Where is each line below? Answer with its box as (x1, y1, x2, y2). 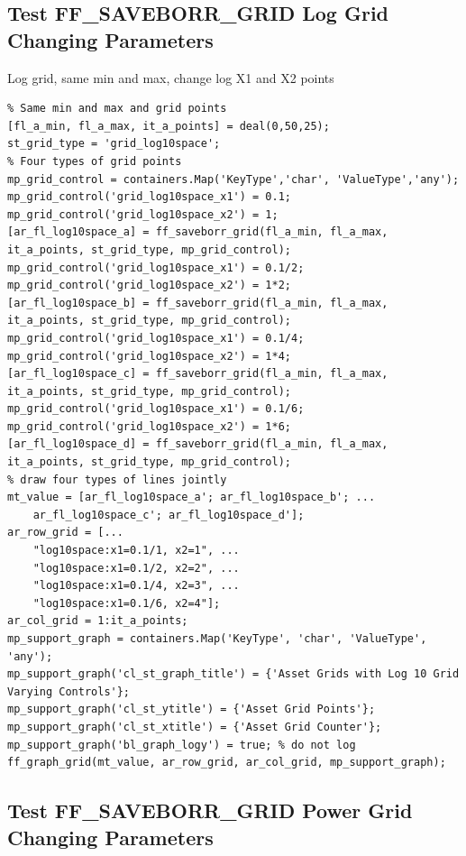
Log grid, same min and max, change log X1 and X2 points (7, 68, 334, 87)
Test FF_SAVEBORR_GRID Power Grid (7, 796, 413, 824)
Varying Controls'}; (7, 685, 131, 698)
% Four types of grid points (7, 154, 182, 168)
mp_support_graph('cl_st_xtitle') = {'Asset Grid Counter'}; (7, 720, 382, 733)
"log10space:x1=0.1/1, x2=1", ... (32, 544, 240, 557)
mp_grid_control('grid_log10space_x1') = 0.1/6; (7, 402, 305, 416)
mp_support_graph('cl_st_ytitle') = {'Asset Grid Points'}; (7, 703, 376, 716)
